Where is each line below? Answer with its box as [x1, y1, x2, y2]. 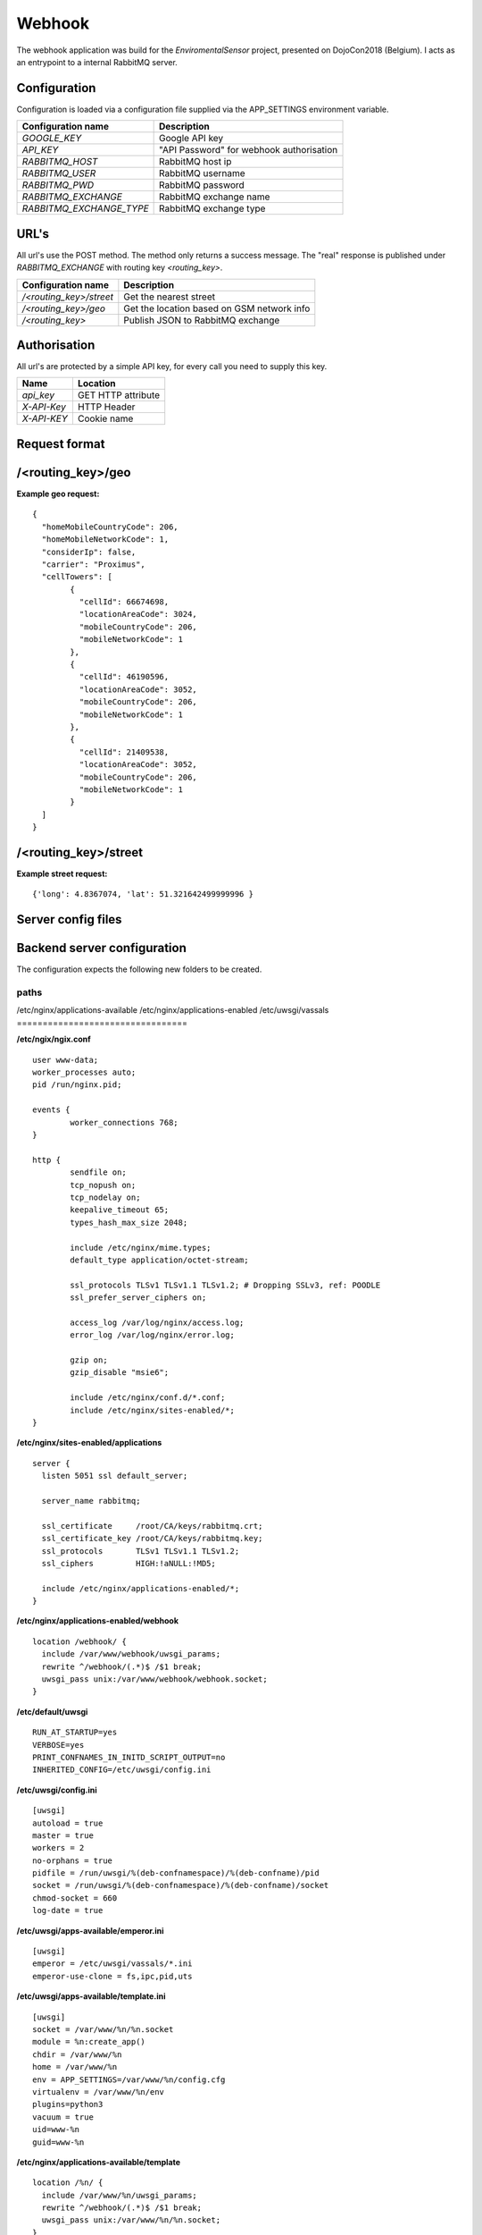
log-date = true [32, 1905, 104, 1916]
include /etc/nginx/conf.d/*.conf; [70, 1393, 226, 1403]
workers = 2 [32, 1843, 85, 1853]
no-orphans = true [32, 1855, 113, 1866]
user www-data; [32, 1055, 99, 1065]
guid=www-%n [32, 2137, 85, 2147]
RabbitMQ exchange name [158, 190, 270, 203]
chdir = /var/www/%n [32, 2049, 122, 2060]
